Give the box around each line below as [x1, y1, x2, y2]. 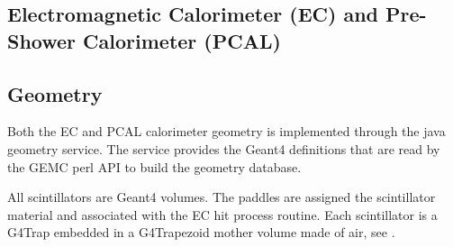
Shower [7, 26, 77, 54]
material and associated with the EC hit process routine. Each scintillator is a [7, 205, 438, 224]
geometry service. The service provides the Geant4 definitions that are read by [7, 139, 440, 158]
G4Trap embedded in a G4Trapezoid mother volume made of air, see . [7, 223, 395, 242]
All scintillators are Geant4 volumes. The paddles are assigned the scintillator [7, 188, 436, 206]
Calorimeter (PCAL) [83, 26, 281, 54]
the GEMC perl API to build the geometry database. [7, 157, 302, 176]
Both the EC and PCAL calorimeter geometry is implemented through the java [7, 122, 446, 141]
